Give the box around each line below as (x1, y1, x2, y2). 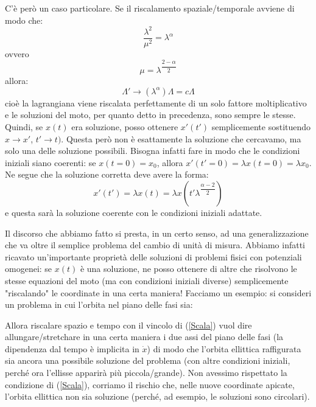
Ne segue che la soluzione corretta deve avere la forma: (5, 168, 209, 181)
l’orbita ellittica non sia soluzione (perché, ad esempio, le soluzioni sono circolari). (5, 390, 310, 403)
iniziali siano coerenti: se (5, 156, 96, 169)
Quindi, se (5, 120, 43, 133)
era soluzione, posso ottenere (71, 120, 178, 133)
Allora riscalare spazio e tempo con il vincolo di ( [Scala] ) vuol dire (5, 318, 252, 331)
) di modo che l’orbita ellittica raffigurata (147, 342, 301, 355)
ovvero (5, 47, 29, 60)
